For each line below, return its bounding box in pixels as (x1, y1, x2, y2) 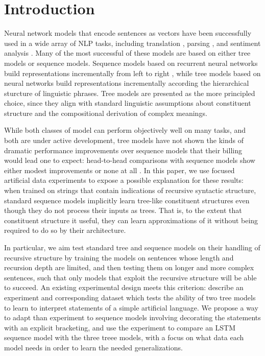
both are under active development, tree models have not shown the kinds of (4, 135, 244, 146)
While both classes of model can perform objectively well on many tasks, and (4, 125, 246, 135)
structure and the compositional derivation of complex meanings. (4, 107, 207, 118)
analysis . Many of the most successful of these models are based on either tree (4, 48, 251, 58)
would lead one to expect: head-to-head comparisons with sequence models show (4, 155, 255, 165)
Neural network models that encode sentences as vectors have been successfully (4, 28, 252, 38)
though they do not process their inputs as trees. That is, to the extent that (4, 205, 242, 216)
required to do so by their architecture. (4, 225, 126, 235)
